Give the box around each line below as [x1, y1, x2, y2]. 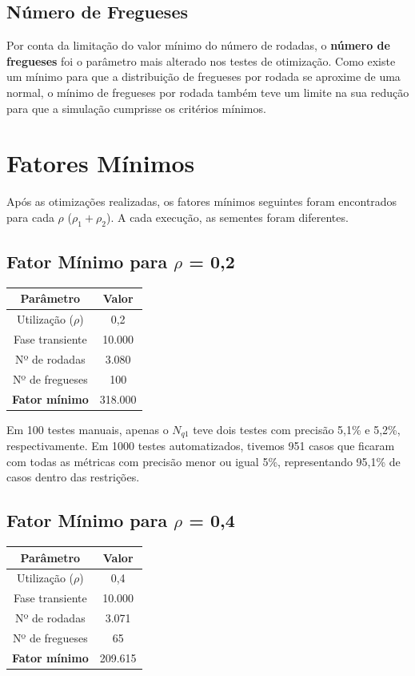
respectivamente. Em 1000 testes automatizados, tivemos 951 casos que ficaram [6, 437, 395, 454]
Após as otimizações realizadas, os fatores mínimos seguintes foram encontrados [6, 193, 397, 210]
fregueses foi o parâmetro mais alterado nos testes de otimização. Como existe [6, 52, 396, 69]
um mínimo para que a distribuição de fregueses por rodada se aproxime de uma [6, 68, 401, 85]
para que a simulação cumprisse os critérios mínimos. [6, 99, 266, 116]
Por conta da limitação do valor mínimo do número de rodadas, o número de [6, 37, 390, 54]
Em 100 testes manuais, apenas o [6, 420, 169, 437]
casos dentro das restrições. [6, 469, 140, 485]
